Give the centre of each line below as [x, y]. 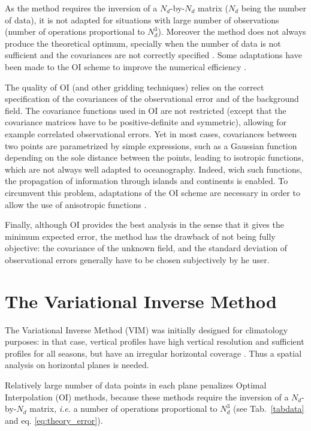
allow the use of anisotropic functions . [76, 204]
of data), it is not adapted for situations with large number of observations [142, 19]
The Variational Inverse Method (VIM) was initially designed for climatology [147, 329]
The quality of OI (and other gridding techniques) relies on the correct [135, 87]
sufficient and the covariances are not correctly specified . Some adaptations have [153, 55]
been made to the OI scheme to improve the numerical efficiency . [126, 66]
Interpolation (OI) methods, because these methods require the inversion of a [147, 397]
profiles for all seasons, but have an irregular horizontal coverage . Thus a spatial [153, 353]
